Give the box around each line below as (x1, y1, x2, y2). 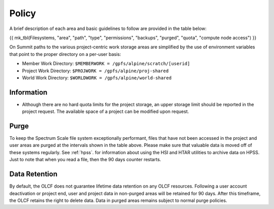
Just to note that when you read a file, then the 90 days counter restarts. (9, 157, 161, 163)
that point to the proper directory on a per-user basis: (9, 51, 121, 57)
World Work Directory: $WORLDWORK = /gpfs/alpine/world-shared (22, 74, 172, 81)
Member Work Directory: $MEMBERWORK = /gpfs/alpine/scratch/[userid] (22, 61, 190, 67)
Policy (9, 8, 37, 19)
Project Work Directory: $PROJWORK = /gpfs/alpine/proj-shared (22, 68, 169, 74)
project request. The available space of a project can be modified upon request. (22, 108, 189, 114)
